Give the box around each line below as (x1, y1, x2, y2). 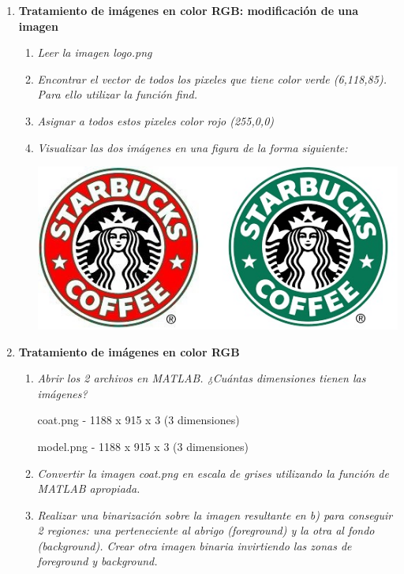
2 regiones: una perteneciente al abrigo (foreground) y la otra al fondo (37, 522, 375, 539)
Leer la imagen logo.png (37, 44, 152, 61)
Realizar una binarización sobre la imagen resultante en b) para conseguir (37, 506, 393, 523)
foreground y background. (37, 553, 158, 569)
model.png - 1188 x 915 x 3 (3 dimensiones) (37, 438, 249, 454)
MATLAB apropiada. (37, 480, 140, 497)
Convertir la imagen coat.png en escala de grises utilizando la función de (37, 464, 389, 481)
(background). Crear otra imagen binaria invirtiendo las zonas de (37, 537, 352, 553)
